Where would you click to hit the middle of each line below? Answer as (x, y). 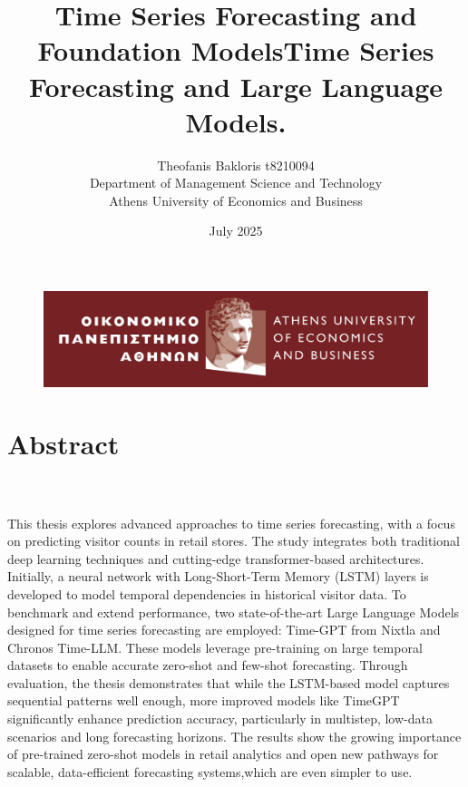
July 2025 (236, 231)
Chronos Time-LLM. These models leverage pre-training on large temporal (215, 647)
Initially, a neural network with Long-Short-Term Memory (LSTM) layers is (218, 576)
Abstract (63, 444)
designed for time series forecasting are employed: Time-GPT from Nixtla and (224, 630)
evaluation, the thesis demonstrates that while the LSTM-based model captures (229, 682)
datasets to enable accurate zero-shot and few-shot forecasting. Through (208, 665)
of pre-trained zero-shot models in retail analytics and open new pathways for (223, 754)
